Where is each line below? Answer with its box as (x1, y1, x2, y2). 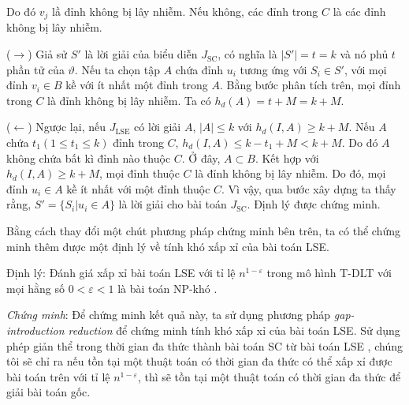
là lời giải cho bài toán (118, 196, 227, 212)
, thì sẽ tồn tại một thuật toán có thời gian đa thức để (137, 368, 401, 384)
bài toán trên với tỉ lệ (6, 368, 110, 384)
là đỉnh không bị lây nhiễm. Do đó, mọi (195, 165, 386, 182)
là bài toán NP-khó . (117, 279, 218, 296)
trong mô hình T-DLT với (266, 264, 392, 281)
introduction (6, 321, 65, 338)
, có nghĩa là (218, 46, 277, 62)
